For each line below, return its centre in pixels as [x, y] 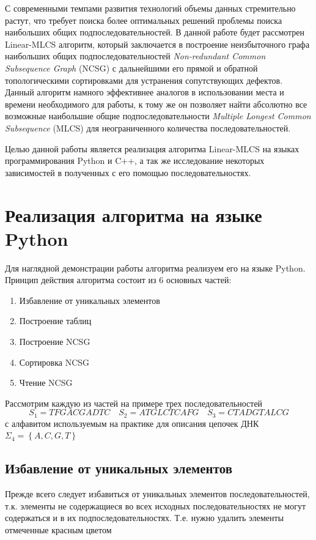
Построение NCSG [55, 341]
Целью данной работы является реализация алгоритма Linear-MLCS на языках [152, 148]
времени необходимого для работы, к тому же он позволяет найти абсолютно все [156, 104]
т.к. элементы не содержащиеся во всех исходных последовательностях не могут [156, 505]
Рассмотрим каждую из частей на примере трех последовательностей [134, 403]
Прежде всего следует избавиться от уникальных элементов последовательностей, [157, 494]
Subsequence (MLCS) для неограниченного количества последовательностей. [148, 128]
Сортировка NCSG [54, 362]
